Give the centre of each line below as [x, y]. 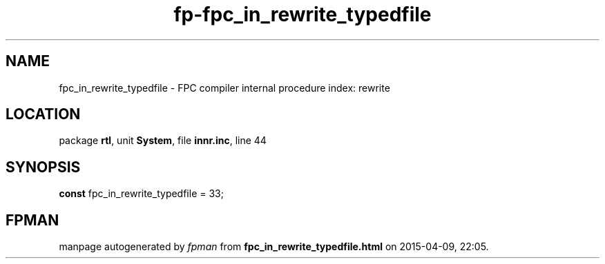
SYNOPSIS [43, 167]
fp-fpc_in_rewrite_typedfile [302, 14]
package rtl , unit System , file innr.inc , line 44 [163, 141]
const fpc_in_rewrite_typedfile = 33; [141, 194]
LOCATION [43, 114]
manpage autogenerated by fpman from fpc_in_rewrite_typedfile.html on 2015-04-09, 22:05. [274, 247]
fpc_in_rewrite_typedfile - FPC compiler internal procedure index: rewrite [224, 88]
